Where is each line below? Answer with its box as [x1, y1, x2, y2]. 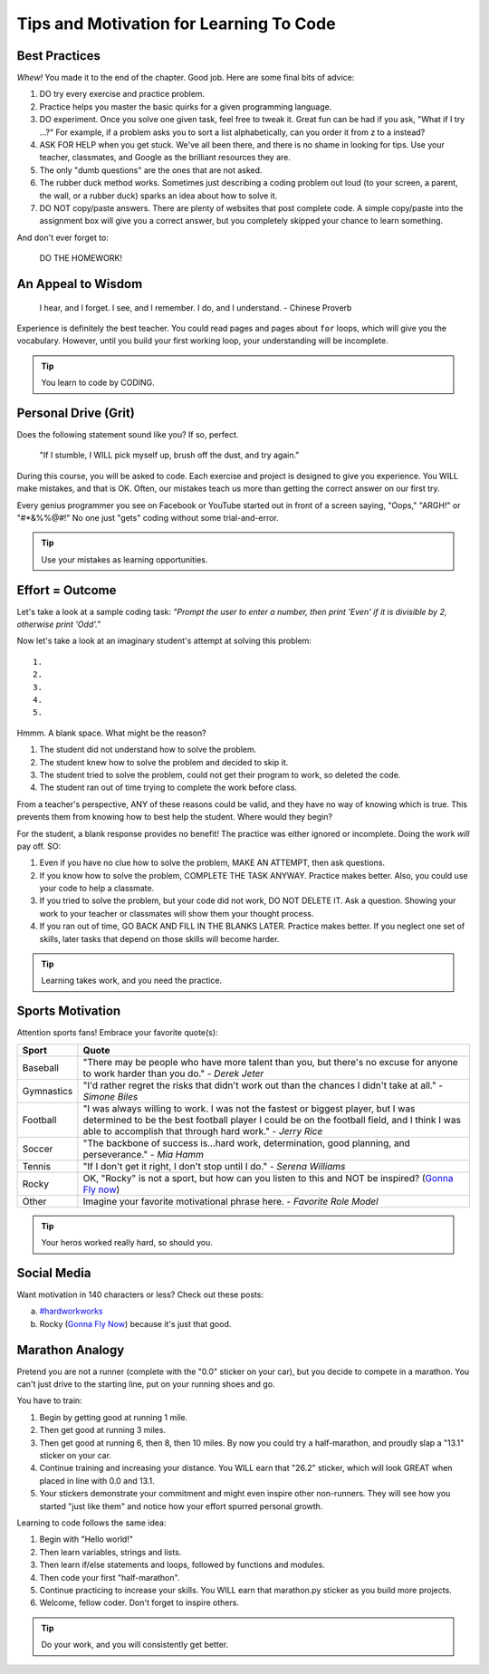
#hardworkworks [39, 1305, 103, 1317]
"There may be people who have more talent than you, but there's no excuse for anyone [82, 1055, 458, 1068]
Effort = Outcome [16, 582, 117, 598]
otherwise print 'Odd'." [16, 619, 101, 630]
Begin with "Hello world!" [39, 1534, 133, 1544]
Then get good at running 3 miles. [39, 1425, 167, 1436]
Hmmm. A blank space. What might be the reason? [16, 727, 207, 738]
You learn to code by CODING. [41, 377, 156, 389]
